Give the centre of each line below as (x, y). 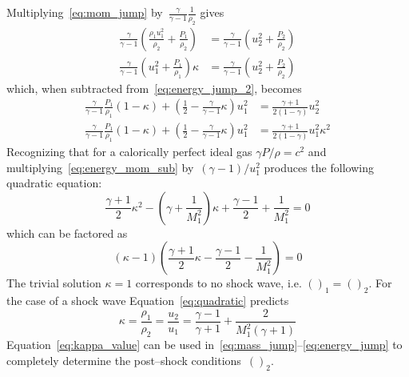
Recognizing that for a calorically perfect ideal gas (129, 152)
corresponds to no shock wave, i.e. (218, 283)
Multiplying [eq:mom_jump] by (85, 12)
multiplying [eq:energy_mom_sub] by (100, 167)
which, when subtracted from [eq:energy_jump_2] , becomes (154, 88)
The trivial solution (54, 283)
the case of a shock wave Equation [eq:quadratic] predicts (148, 301)
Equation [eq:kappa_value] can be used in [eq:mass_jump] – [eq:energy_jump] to (204, 345)
